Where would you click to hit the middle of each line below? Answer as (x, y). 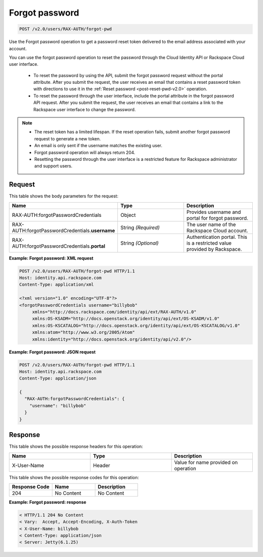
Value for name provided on (206, 462)
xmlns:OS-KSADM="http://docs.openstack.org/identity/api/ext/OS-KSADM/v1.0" (126, 319)
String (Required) (140, 228)
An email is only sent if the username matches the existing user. (98, 146)
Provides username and (214, 212)
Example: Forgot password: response (48, 502)
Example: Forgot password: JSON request (52, 352)
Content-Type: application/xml (57, 285)
